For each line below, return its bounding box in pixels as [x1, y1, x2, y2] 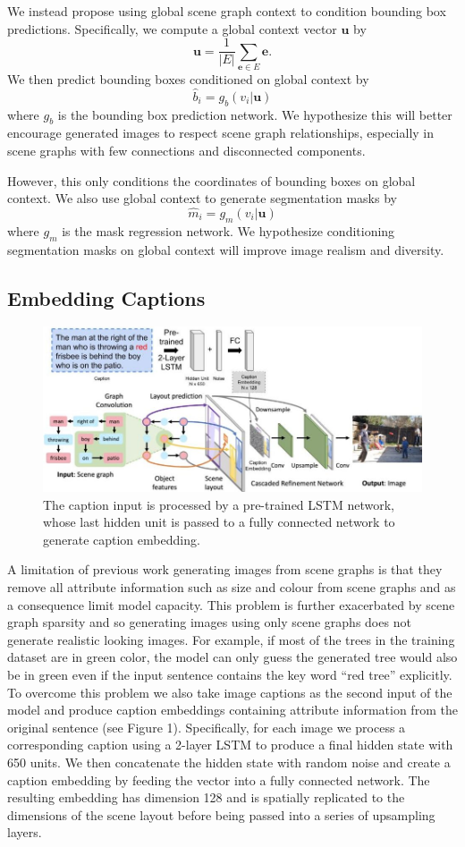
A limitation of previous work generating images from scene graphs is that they [7, 560, 443, 579]
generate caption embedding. [43, 529, 200, 548]
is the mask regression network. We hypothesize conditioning [62, 221, 395, 240]
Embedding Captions [7, 284, 206, 311]
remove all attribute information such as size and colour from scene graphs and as [7, 578, 456, 597]
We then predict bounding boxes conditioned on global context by [7, 69, 369, 88]
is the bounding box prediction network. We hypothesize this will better [57, 105, 452, 123]
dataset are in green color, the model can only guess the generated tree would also [7, 648, 458, 666]
